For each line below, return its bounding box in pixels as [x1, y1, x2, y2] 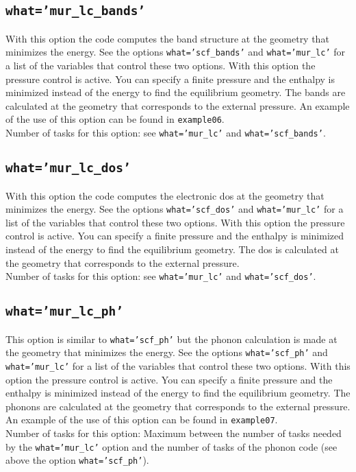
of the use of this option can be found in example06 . [5, 112, 225, 126]
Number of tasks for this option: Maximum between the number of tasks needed [5, 425, 342, 440]
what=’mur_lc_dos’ [5, 161, 131, 176]
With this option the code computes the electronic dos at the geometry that [5, 188, 325, 202]
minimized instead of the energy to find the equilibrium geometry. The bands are [5, 85, 346, 99]
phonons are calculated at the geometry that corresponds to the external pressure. [5, 399, 351, 413]
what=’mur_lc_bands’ [5, 3, 146, 19]
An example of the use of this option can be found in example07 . [5, 412, 278, 427]
